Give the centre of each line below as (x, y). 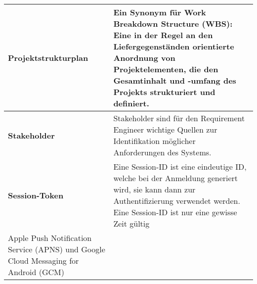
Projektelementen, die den (166, 69)
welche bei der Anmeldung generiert (176, 178)
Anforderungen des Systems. (162, 152)
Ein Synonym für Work (160, 12)
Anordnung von (144, 58)
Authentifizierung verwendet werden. (177, 201)
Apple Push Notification (50, 238)
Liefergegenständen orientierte (174, 46)
